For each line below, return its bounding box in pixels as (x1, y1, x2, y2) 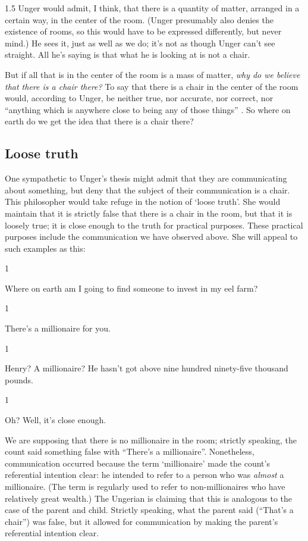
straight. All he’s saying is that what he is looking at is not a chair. (5, 48, 250, 61)
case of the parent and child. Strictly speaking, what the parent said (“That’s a (5, 504, 294, 516)
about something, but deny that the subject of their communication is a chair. (5, 183, 290, 196)
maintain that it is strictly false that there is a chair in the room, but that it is (5, 207, 293, 219)
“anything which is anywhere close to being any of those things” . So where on (5, 103, 291, 115)
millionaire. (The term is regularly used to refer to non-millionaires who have (5, 480, 285, 493)
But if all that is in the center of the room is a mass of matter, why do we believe (5, 68, 300, 80)
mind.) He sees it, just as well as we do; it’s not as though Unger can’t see (5, 36, 275, 49)
